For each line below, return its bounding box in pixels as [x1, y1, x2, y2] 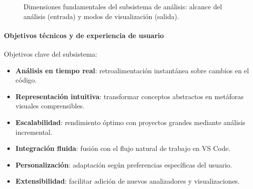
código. [15, 75, 37, 85]
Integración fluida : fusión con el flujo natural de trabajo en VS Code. [15, 143, 230, 153]
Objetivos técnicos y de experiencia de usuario [4, 30, 164, 40]
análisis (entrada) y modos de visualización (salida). [23, 11, 179, 21]
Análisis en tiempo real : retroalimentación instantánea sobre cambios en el [15, 65, 249, 75]
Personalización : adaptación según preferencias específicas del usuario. [15, 159, 232, 169]
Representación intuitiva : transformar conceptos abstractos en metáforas [15, 91, 244, 101]
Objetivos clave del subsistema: [4, 48, 97, 59]
